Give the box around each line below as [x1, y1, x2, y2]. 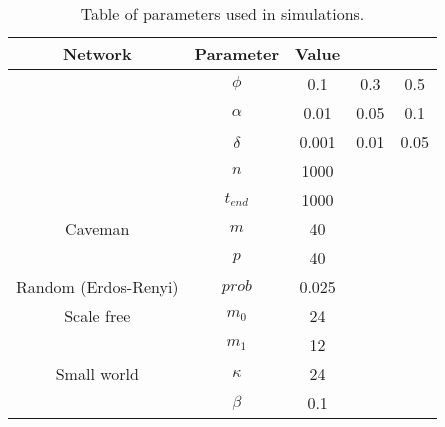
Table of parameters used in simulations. [80, 2, 365, 25]
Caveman [65, 217, 130, 240]
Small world [55, 362, 139, 385]
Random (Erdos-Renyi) [16, 275, 179, 298]
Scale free [64, 304, 131, 327]
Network [62, 42, 132, 65]
